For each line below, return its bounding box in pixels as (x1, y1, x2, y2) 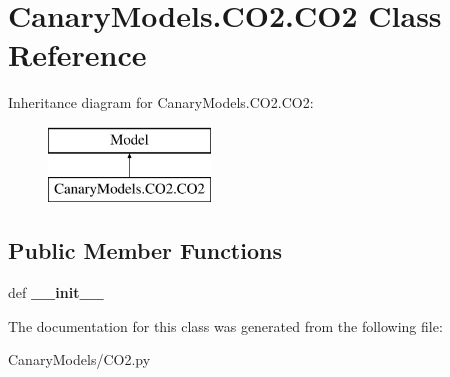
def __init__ (8, 282, 104, 303)
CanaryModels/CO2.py (8, 349, 151, 370)
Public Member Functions (8, 235, 282, 266)
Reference (8, 34, 147, 75)
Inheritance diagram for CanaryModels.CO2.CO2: (8, 92, 314, 113)
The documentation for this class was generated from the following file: (8, 315, 443, 336)
